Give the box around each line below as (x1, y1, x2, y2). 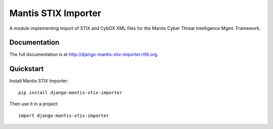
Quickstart (9, 64, 44, 73)
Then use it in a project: (9, 101, 59, 107)
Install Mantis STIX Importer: (9, 78, 69, 84)
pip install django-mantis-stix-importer (18, 90, 122, 95)
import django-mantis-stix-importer (18, 112, 109, 118)
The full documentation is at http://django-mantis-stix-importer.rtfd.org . (9, 51, 159, 57)
